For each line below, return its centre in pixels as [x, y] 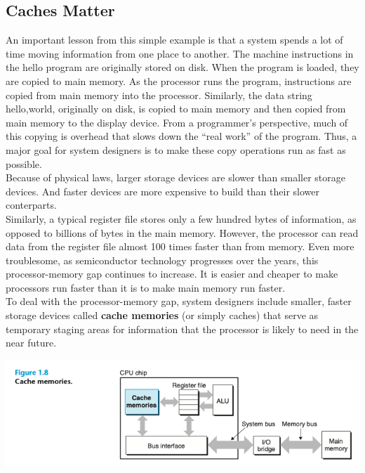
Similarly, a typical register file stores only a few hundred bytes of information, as [181, 218]
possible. [24, 163]
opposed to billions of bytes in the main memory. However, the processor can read [182, 232]
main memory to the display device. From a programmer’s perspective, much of [177, 122]
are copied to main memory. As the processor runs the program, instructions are [179, 80]
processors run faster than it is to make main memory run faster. [146, 287]
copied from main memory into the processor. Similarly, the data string [159, 95]
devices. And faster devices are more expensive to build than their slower [162, 191]
